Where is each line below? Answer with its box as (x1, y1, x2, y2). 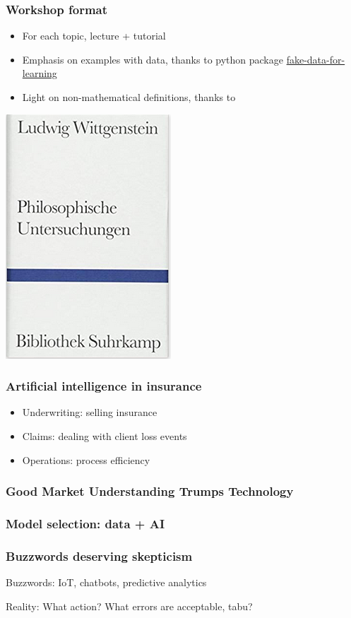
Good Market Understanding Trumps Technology (6, 482, 294, 500)
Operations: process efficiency (22, 452, 150, 467)
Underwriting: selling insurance (22, 405, 157, 420)
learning (22, 66, 57, 81)
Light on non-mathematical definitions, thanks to (22, 90, 236, 104)
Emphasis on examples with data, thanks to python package (22, 52, 283, 66)
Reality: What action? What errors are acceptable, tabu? (6, 598, 253, 613)
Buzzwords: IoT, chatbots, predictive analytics (6, 575, 207, 590)
